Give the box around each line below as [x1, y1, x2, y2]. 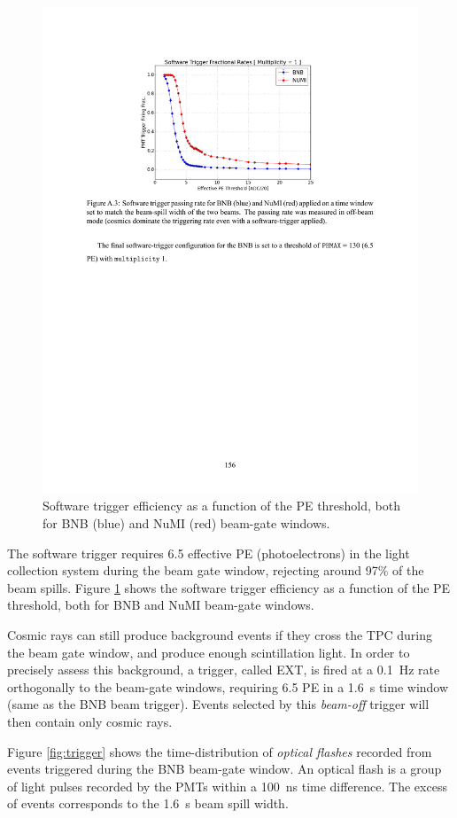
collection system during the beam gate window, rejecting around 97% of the [7, 561, 424, 580]
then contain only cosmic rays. [7, 713, 173, 731]
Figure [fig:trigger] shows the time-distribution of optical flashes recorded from [7, 742, 432, 760]
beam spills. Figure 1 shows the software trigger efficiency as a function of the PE [7, 578, 451, 596]
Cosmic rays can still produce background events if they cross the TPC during [7, 626, 432, 644]
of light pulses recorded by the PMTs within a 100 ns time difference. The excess [7, 776, 447, 795]
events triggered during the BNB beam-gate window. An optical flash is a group [7, 760, 442, 778]
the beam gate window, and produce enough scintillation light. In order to [7, 643, 410, 661]
